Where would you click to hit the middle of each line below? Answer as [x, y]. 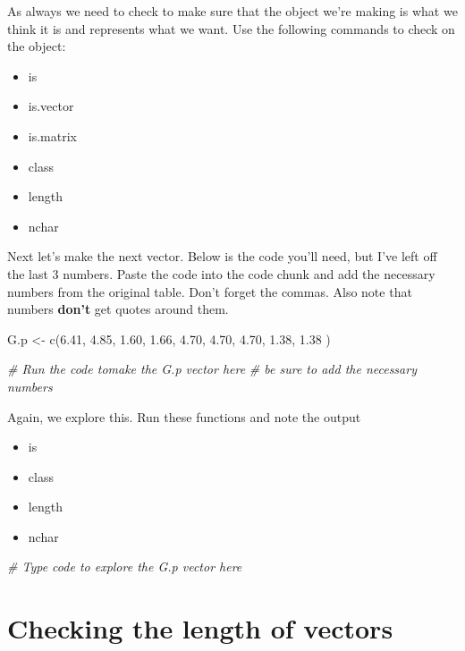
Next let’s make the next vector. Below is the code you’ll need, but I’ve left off [222, 256]
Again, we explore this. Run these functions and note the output [184, 416]
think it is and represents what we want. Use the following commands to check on [231, 28]
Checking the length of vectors [200, 628]
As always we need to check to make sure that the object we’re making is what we [232, 11]
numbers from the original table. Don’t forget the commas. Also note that [210, 291]
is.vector [51, 106]
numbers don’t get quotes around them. [118, 309]
